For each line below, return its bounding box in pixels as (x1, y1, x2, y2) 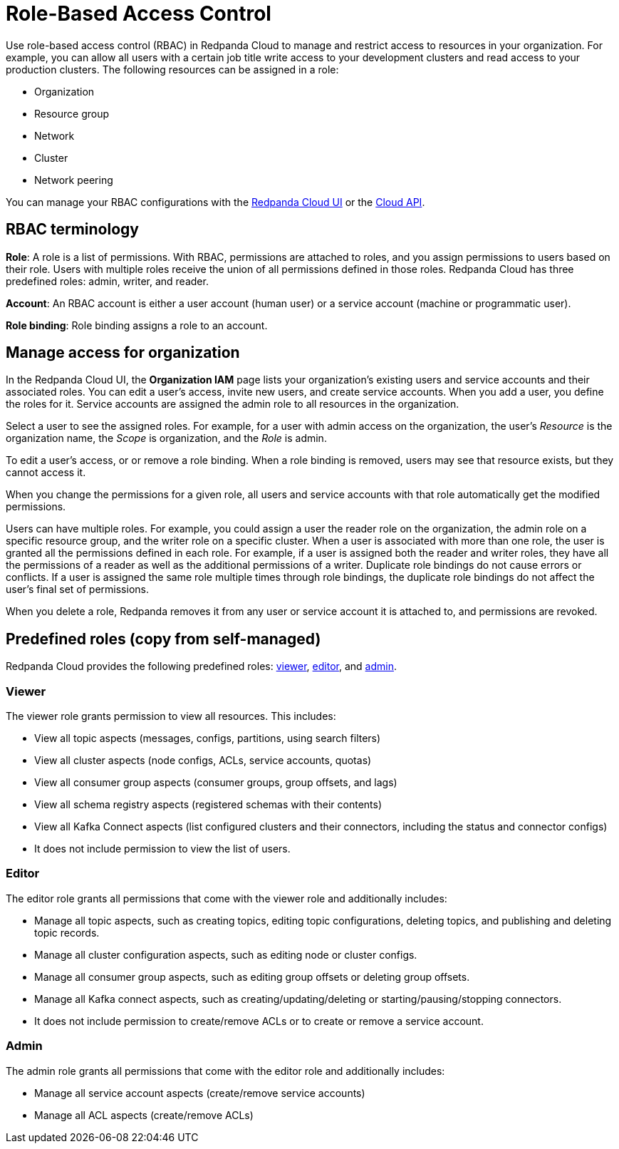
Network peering (34, 173, 113, 186)
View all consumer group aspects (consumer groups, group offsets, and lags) (34, 776, 397, 789)
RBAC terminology (6, 220, 139, 239)
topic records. (34, 926, 100, 939)
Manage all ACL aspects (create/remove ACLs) (34, 1108, 254, 1121)
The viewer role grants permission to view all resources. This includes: (6, 710, 336, 723)
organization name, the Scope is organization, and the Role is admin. (6, 432, 327, 445)
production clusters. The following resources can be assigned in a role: (6, 63, 339, 76)
